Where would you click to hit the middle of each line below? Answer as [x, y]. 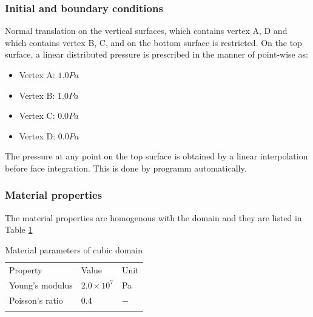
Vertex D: [37, 135]
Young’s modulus [41, 285]
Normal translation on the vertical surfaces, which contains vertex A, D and [146, 31]
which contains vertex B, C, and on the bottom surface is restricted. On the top [153, 42]
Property [26, 269]
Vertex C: [37, 115]
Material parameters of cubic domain [74, 249]
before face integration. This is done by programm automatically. [126, 168]
